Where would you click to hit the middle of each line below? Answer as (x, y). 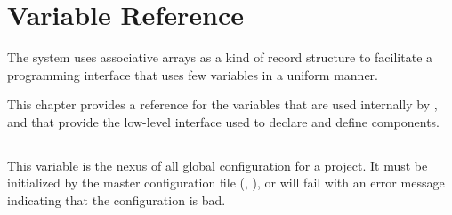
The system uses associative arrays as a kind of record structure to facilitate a (220, 57)
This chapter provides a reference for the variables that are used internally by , (222, 104)
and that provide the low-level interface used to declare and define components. (223, 121)
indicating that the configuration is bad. (117, 200)
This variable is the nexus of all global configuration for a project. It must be (218, 165)
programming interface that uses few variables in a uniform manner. (193, 74)
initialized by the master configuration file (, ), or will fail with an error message (226, 183)
